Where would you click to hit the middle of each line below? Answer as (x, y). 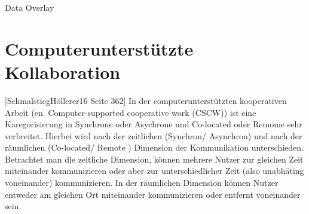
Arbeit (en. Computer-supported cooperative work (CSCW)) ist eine (131, 112)
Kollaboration (63, 71)
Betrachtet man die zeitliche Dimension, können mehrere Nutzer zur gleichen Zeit (154, 159)
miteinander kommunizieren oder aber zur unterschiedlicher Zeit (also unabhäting (154, 171)
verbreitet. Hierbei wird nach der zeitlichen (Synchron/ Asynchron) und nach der (154, 135)
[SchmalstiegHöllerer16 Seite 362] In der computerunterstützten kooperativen (146, 100)
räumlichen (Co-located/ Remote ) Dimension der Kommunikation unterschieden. (154, 147)
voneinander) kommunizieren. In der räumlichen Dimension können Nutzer (142, 183)
